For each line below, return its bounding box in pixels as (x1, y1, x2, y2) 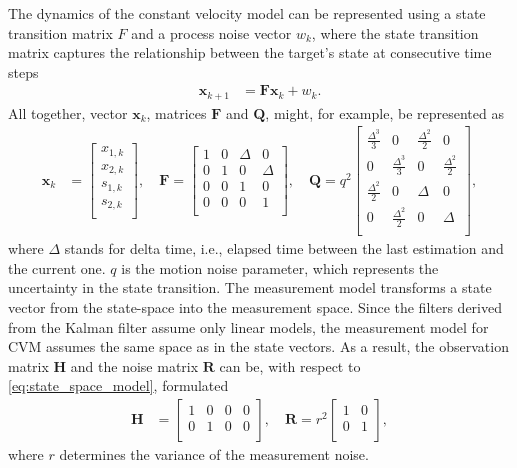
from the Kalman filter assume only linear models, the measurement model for (8, 316, 489, 337)
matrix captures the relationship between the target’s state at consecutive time (8, 42, 492, 63)
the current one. (8, 257, 106, 278)
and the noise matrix (70, 355, 199, 376)
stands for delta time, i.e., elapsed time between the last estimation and (64, 238, 504, 259)
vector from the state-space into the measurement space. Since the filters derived (8, 297, 503, 318)
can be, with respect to (219, 355, 361, 376)
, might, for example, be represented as (265, 102, 504, 123)
